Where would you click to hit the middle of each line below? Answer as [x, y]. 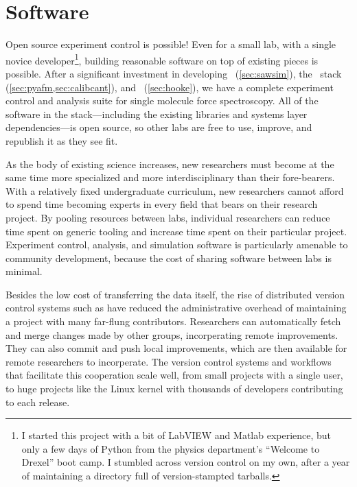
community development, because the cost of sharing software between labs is [169, 258]
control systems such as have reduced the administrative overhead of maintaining [176, 308]
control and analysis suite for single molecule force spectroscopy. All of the [162, 100]
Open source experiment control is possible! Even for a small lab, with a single [171, 44]
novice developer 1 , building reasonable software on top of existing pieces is [162, 59]
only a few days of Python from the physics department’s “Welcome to [171, 448]
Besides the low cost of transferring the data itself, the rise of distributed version [175, 294]
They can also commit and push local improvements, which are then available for [176, 348]
